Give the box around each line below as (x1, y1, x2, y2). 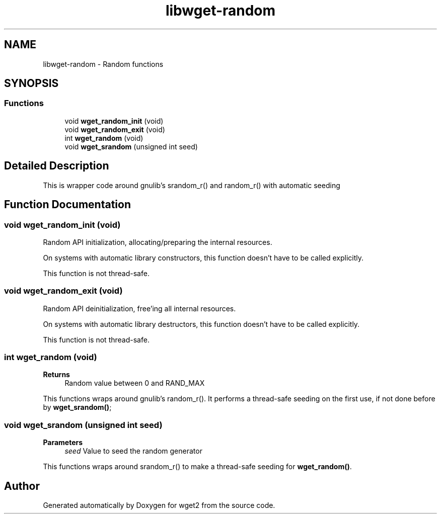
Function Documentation (4, 198, 131, 211)
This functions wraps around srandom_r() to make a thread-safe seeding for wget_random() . (43, 462, 352, 471)
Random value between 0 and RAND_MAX (64, 379, 205, 388)
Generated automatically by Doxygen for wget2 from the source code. (43, 500, 275, 509)
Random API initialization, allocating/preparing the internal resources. (43, 237, 272, 246)
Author (4, 479, 40, 492)
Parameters (43, 438, 83, 447)
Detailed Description (4, 159, 109, 172)
